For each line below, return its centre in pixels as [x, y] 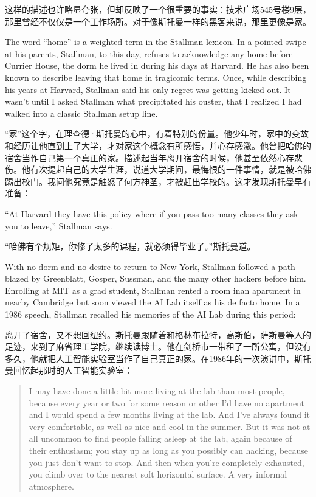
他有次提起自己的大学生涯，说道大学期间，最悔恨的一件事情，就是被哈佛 [166, 169]
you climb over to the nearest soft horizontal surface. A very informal [158, 474]
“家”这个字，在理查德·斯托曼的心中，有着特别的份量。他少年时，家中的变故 [157, 134]
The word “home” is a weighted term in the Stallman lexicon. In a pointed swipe [156, 42]
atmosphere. [51, 486]
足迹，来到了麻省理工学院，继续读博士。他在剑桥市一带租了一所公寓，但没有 [158, 346]
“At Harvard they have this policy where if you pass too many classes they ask [152, 213]
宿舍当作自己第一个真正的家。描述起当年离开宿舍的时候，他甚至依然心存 [149, 157]
